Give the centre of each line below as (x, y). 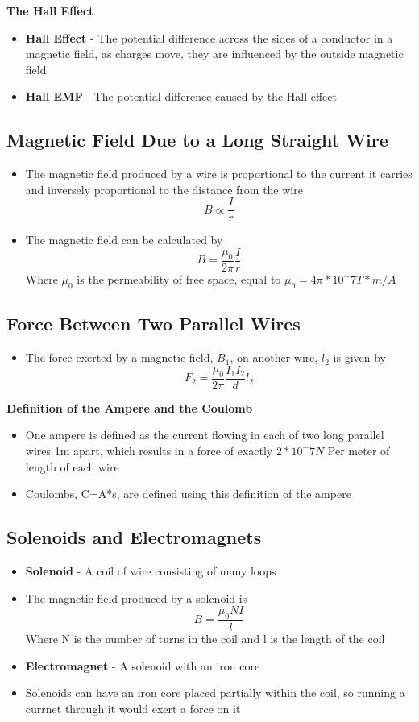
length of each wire (72, 466)
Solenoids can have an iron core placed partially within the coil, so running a (215, 693)
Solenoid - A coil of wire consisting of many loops (151, 570)
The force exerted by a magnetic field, (119, 357)
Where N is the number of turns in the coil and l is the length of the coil (205, 638)
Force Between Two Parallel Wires (153, 324)
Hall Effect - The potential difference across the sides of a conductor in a (209, 37)
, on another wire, (274, 357)
